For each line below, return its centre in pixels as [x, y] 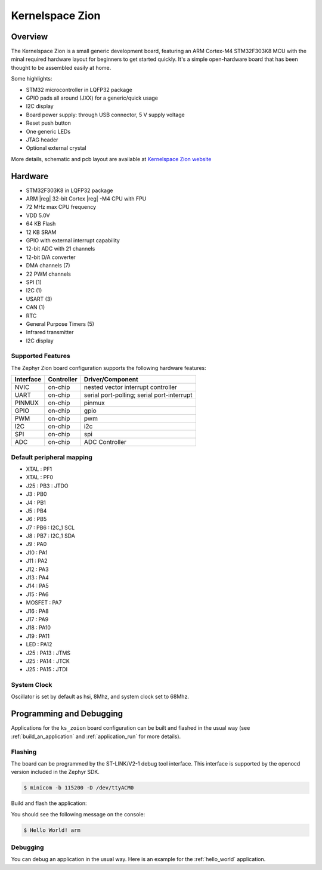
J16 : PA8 [37, 611]
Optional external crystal [56, 148]
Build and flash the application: [49, 803]
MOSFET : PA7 [44, 603]
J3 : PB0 [36, 494]
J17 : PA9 [37, 619]
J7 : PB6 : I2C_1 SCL [50, 527]
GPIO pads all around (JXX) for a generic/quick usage [92, 98]
